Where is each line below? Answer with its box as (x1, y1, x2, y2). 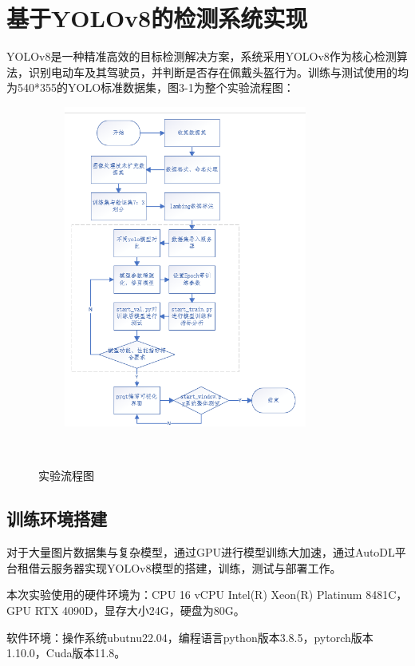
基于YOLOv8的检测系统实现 (6, 2, 308, 34)
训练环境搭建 (6, 506, 107, 531)
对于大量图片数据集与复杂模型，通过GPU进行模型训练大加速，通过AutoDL (6, 544, 395, 561)
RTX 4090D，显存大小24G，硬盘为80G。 (34, 601, 245, 618)
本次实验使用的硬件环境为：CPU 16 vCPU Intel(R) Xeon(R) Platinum (6, 586, 362, 603)
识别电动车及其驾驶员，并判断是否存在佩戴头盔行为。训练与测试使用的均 (28, 63, 409, 80)
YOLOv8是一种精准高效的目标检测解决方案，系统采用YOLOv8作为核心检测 (6, 48, 397, 65)
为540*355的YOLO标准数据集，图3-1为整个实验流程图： (6, 79, 294, 96)
